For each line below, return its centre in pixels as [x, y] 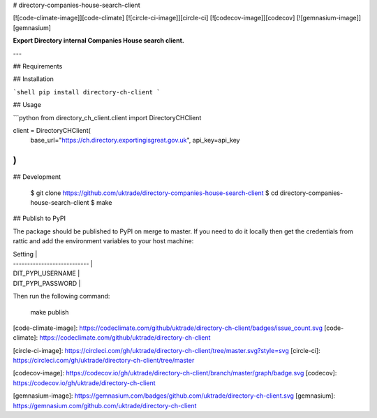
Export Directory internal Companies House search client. [98, 41]
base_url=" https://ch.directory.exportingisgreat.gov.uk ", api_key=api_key [135, 140]
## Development [37, 177]
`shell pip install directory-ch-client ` [87, 92]
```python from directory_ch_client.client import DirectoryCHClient [107, 117]
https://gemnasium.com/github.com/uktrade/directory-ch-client [105, 405]
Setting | [25, 254]
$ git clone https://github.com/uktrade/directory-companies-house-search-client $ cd [154, 193]
